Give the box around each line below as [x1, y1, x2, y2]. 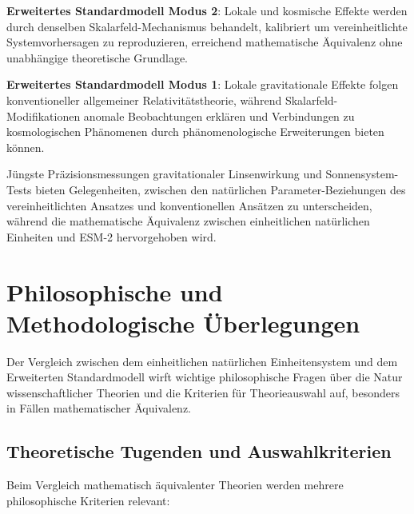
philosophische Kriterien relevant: [6, 492, 170, 508]
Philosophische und [6, 275, 223, 308]
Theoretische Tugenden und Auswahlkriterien [6, 439, 392, 464]
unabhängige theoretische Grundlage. [6, 49, 189, 66]
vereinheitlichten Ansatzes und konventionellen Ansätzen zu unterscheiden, [6, 197, 372, 213]
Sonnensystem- [325, 165, 399, 182]
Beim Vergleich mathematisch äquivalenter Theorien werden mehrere [6, 476, 344, 493]
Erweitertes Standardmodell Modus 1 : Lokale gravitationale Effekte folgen [6, 76, 399, 93]
